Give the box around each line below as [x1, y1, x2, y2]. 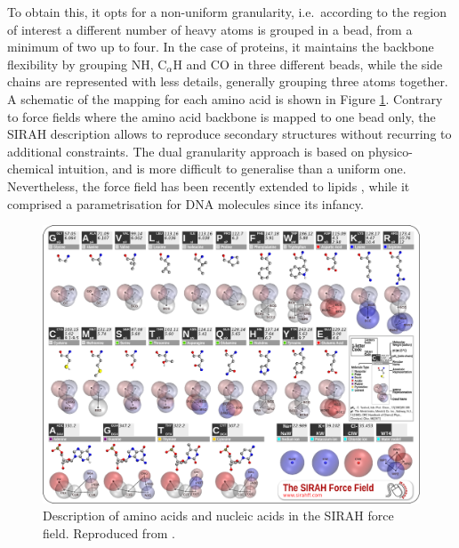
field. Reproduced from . [43, 523, 175, 542]
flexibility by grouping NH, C [7, 54, 167, 73]
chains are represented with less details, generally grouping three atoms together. [7, 72, 448, 91]
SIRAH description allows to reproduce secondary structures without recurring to [7, 125, 452, 143]
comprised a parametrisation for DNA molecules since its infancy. [7, 194, 364, 213]
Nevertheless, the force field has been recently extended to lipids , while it [7, 176, 410, 195]
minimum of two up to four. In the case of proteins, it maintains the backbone [7, 37, 434, 56]
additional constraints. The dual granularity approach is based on [7, 141, 365, 160]
